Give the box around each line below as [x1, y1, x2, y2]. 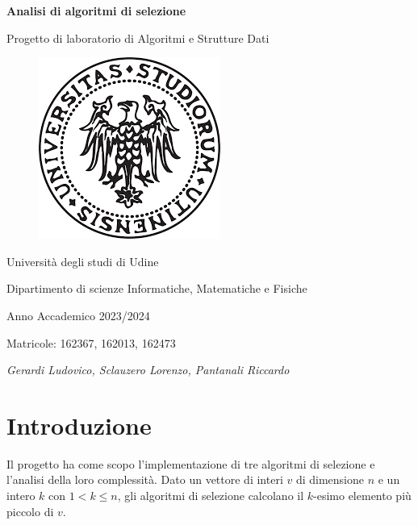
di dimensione [295, 471, 364, 488]
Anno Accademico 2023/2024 [6, 306, 150, 323]
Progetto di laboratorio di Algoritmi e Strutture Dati [6, 29, 270, 46]
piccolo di [6, 502, 54, 519]
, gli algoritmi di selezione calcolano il [117, 487, 304, 504]
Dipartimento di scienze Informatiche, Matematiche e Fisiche [6, 280, 307, 297]
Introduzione [6, 408, 152, 441]
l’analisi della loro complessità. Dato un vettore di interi [6, 471, 283, 488]
